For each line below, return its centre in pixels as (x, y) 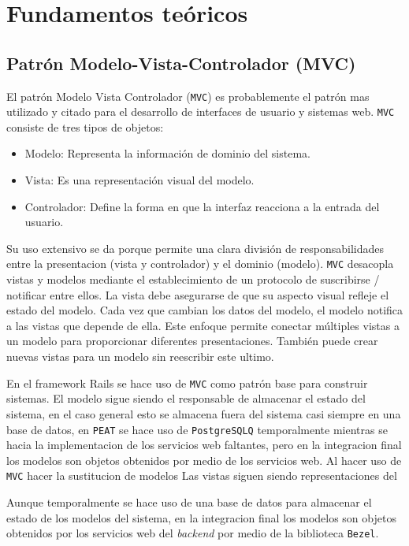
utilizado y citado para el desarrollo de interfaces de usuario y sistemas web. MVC (201, 111)
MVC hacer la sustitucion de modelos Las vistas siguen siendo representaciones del (202, 475)
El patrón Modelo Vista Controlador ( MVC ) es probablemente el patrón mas (188, 96)
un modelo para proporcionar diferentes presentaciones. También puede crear (192, 341)
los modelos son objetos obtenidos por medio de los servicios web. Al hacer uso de (204, 460)
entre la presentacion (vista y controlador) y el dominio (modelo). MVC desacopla (200, 264)
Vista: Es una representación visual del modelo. (139, 180)
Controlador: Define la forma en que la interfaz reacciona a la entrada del (202, 206)
